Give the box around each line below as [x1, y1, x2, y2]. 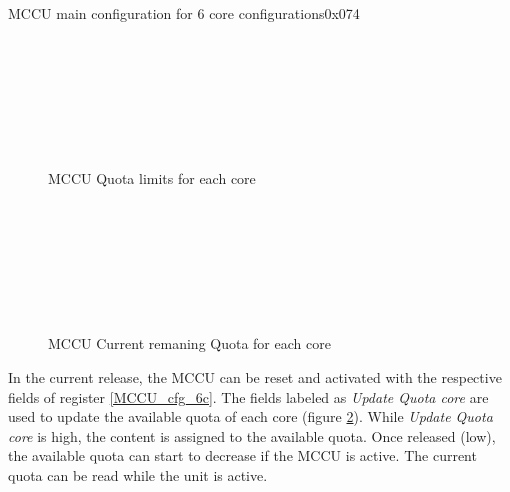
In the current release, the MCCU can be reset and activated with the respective [8, 366, 502, 387]
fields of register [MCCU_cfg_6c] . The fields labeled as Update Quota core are [8, 386, 489, 407]
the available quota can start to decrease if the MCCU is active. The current [8, 445, 477, 466]
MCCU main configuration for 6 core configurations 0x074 [8, 3, 360, 23]
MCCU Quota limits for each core [48, 168, 256, 189]
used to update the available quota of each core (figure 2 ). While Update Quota [8, 406, 493, 427]
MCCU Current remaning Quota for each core [48, 333, 331, 354]
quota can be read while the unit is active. [8, 464, 268, 485]
